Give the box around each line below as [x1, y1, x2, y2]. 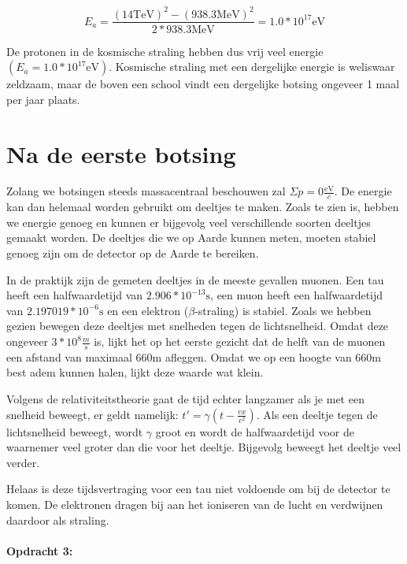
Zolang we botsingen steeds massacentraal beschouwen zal [6, 183, 286, 199]
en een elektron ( [107, 302, 189, 318]
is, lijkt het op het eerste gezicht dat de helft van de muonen [94, 333, 386, 350]
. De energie [334, 183, 392, 199]
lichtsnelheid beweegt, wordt [6, 423, 143, 440]
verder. [6, 454, 40, 470]
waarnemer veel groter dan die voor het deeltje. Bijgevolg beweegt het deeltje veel [6, 439, 401, 455]
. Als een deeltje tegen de [256, 406, 378, 422]
